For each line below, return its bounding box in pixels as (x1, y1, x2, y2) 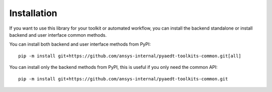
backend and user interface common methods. (9, 32, 107, 38)
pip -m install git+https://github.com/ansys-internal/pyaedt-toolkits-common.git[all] (18, 53, 242, 59)
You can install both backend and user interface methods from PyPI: (9, 41, 151, 47)
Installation (9, 8, 57, 19)
